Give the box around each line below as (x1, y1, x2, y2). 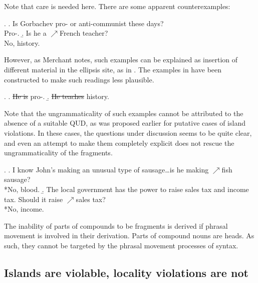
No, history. (4, 37, 40, 48)
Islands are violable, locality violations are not (4, 264, 248, 280)
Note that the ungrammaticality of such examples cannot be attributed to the (4, 108, 243, 118)
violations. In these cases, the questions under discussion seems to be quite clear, (4, 127, 252, 138)
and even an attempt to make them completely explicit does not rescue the (4, 137, 234, 148)
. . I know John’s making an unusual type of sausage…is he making (4, 164, 209, 174)
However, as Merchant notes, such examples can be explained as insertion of (4, 54, 238, 65)
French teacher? (60, 28, 108, 38)
